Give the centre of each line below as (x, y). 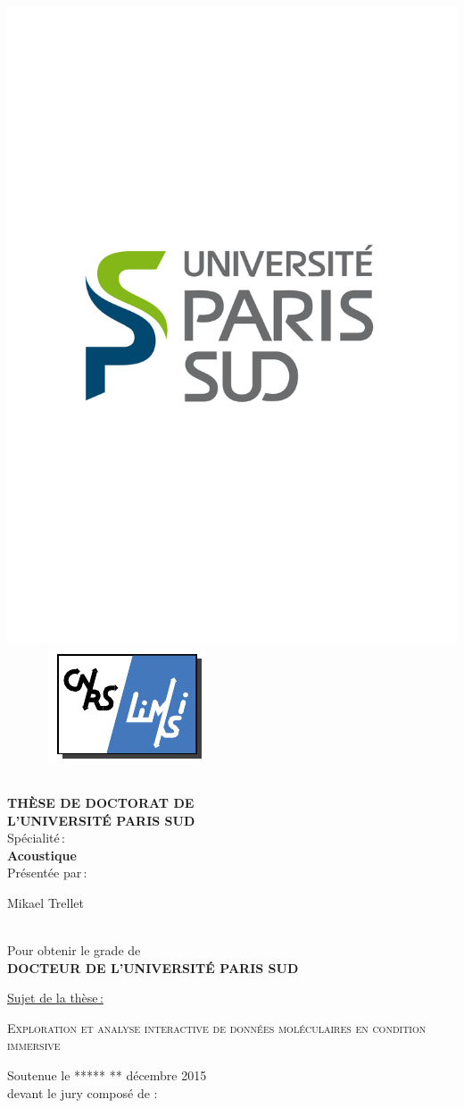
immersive (34, 1045)
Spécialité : (36, 838)
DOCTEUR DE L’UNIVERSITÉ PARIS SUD (153, 967)
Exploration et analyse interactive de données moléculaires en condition (217, 1027)
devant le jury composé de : (83, 1092)
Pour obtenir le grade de (74, 950)
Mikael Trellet (46, 902)
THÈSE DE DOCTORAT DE (101, 802)
